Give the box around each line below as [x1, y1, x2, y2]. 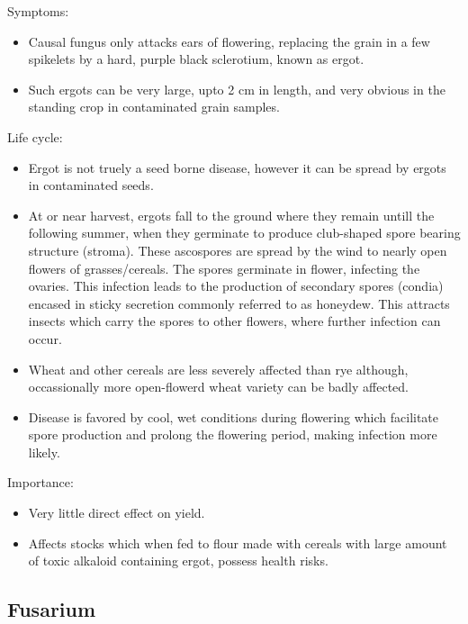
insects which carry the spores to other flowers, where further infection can [28, 312, 441, 330]
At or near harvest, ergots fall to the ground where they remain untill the [28, 205, 435, 224]
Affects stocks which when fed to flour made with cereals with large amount [28, 533, 447, 552]
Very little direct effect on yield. [28, 503, 205, 522]
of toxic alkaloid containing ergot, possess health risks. [28, 551, 328, 570]
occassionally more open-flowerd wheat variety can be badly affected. [28, 377, 409, 396]
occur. [28, 329, 62, 348]
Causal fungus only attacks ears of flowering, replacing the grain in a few [28, 32, 430, 50]
